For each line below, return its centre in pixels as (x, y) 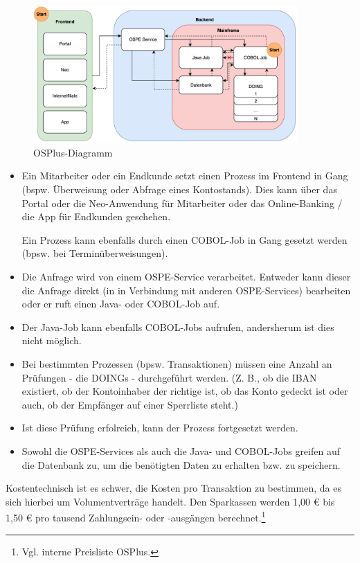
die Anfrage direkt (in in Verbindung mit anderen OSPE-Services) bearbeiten (186, 290)
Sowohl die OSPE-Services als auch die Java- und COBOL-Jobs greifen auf (181, 450)
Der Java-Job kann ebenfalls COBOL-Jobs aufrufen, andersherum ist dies (178, 327)
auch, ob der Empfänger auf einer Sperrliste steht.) (130, 404)
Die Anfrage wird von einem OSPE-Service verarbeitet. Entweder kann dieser (186, 276)
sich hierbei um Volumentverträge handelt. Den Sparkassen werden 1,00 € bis (170, 501)
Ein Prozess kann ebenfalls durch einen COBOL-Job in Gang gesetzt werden (184, 239)
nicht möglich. (52, 340)
